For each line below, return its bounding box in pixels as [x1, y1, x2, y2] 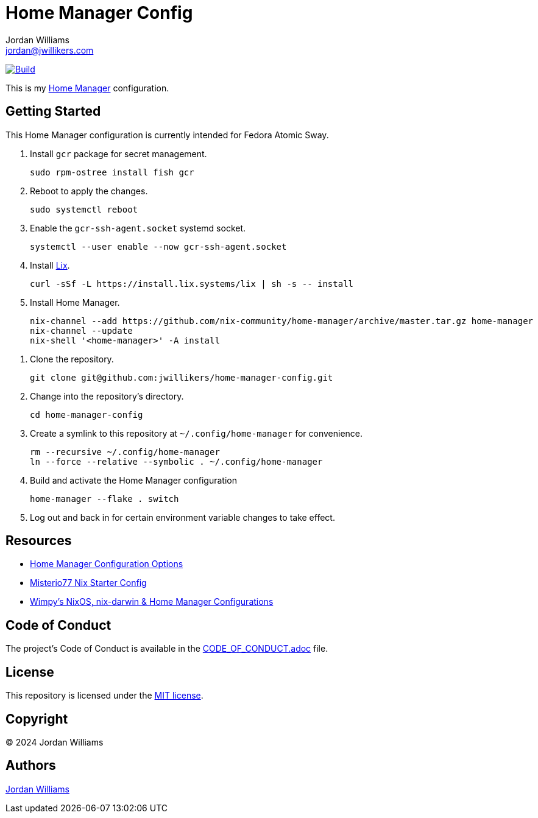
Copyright [5, 711, 68, 727]
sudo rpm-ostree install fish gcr [30, 167, 194, 177]
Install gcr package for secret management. [30, 148, 207, 159]
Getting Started [5, 104, 101, 119]
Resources [5, 533, 72, 549]
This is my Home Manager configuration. [5, 82, 169, 93]
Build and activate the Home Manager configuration [30, 474, 237, 485]
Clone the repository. [30, 353, 114, 364]
